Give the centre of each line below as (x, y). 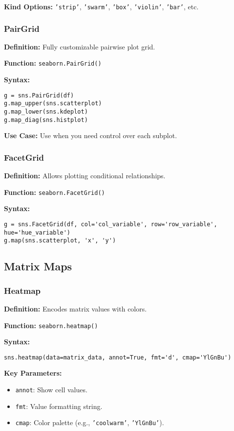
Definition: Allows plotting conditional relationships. (85, 176)
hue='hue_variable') (37, 232)
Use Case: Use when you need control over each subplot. (91, 135)
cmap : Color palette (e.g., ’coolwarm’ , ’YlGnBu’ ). (90, 422)
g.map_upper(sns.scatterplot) (53, 104)
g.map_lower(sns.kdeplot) (46, 112)
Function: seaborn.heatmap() (51, 325)
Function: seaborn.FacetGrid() (54, 192)
